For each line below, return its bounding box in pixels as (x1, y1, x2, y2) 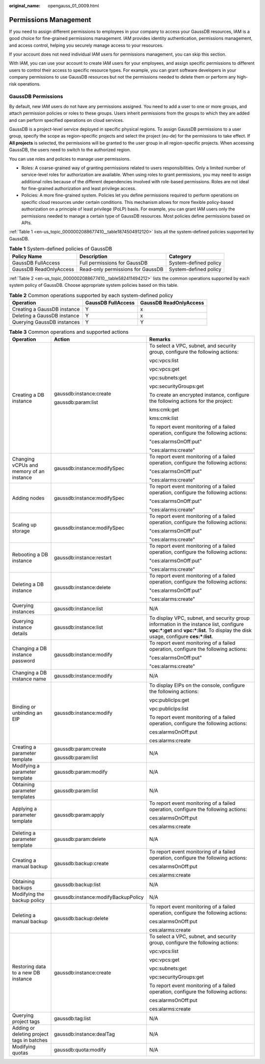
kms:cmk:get (149, 406, 179, 413)
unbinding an (12, 710, 43, 717)
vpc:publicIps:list (149, 705, 188, 712)
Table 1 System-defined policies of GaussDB (9, 246, 112, 252)
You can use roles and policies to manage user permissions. (9, 156, 131, 162)
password (12, 657, 35, 664)
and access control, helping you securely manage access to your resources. (9, 42, 164, 48)
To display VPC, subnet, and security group (149, 615, 250, 621)
